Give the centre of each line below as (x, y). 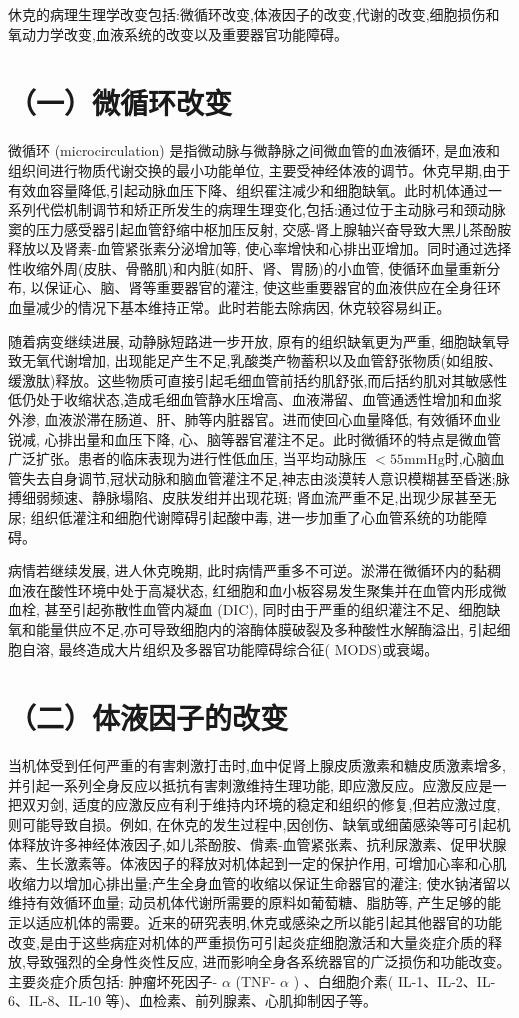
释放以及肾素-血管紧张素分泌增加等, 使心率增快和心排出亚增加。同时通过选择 (260, 248)
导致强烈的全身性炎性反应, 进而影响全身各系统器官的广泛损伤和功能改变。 (268, 961)
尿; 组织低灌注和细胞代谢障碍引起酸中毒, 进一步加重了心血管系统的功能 (241, 517)
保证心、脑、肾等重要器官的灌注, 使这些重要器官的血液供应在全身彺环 (273, 287)
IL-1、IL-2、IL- (446, 980)
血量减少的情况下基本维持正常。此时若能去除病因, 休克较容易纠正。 (229, 307)
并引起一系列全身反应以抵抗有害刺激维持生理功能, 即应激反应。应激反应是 (250, 784)
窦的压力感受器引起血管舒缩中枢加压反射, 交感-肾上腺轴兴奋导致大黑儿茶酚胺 (260, 228)
